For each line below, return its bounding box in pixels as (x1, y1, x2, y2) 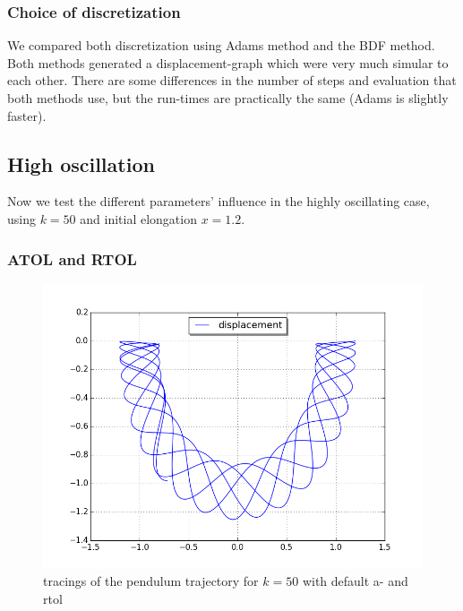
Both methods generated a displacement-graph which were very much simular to (7, 53, 449, 72)
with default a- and (302, 572, 408, 590)
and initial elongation (80, 209, 197, 228)
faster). (7, 106, 47, 125)
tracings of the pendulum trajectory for (43, 572, 259, 590)
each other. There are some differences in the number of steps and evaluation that (7, 71, 457, 90)
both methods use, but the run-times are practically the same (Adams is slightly (7, 89, 449, 107)
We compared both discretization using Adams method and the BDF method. (7, 36, 435, 55)
